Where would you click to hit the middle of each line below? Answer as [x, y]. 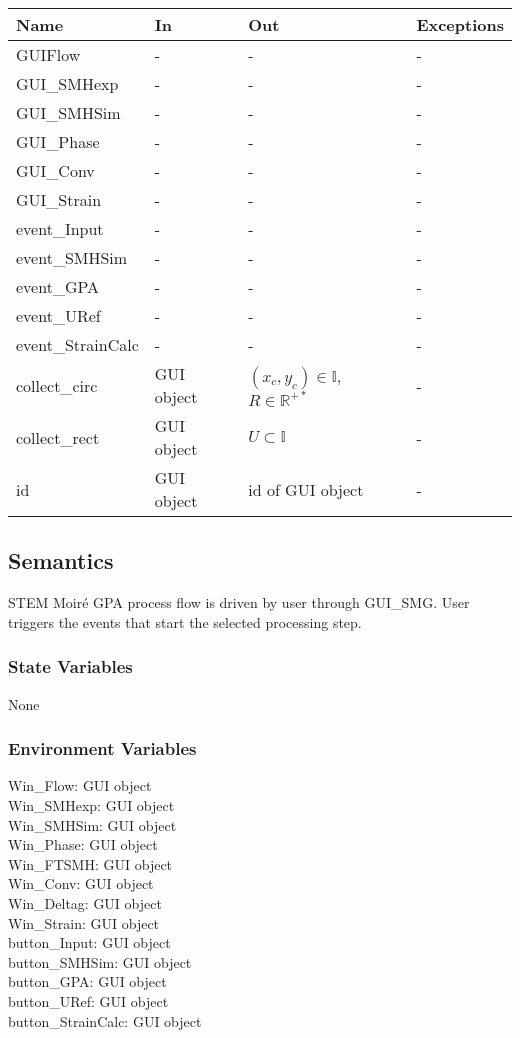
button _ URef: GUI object [88, 1000]
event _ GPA [58, 286]
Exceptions [460, 24]
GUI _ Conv [55, 170]
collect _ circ [57, 385]
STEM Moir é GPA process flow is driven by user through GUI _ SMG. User [239, 602]
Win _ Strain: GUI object [84, 922]
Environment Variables [102, 748]
